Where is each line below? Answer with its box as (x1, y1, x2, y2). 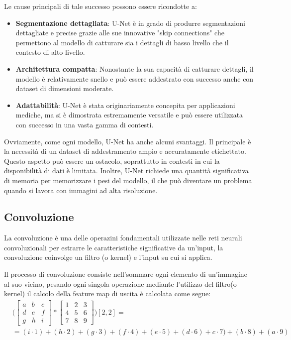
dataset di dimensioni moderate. (15, 83, 114, 94)
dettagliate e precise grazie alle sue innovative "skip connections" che (15, 27, 224, 38)
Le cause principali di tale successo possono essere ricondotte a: (4, 1, 197, 11)
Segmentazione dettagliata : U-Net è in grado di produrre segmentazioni (15, 17, 245, 28)
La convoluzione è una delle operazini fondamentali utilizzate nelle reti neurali (4, 232, 242, 243)
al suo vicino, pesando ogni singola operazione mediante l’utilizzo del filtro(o (4, 278, 237, 289)
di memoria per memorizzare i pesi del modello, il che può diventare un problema (4, 175, 252, 185)
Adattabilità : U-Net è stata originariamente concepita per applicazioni (15, 100, 235, 110)
